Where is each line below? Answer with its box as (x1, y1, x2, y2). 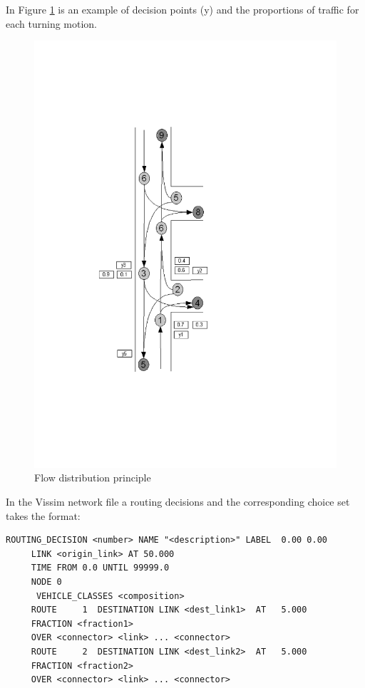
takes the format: (6, 508, 81, 523)
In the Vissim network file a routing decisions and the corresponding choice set (6, 494, 350, 509)
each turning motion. (6, 16, 98, 31)
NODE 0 (31, 577, 62, 588)
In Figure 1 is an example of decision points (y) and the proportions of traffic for (6, 2, 359, 16)
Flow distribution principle (34, 470, 151, 485)
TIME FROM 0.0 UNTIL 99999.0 (31, 563, 170, 573)
